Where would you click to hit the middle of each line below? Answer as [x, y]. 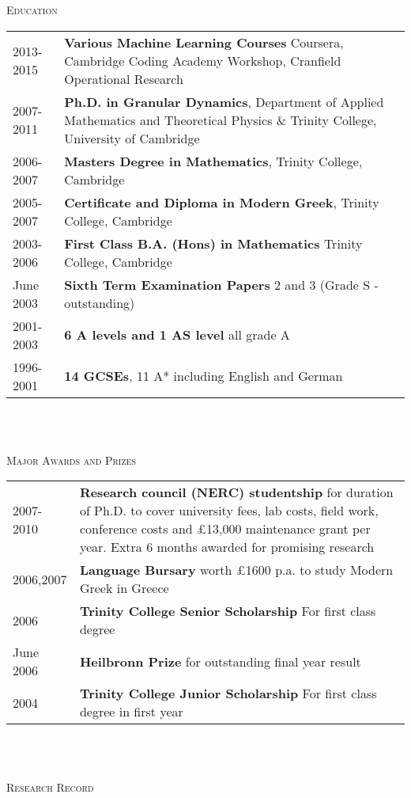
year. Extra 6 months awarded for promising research [227, 547]
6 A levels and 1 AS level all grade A [177, 335]
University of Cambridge [132, 138]
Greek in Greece [124, 588]
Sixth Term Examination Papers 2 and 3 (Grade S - [221, 284]
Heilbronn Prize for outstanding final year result [220, 661]
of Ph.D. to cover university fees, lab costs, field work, [229, 511]
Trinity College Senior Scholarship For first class [228, 611]
